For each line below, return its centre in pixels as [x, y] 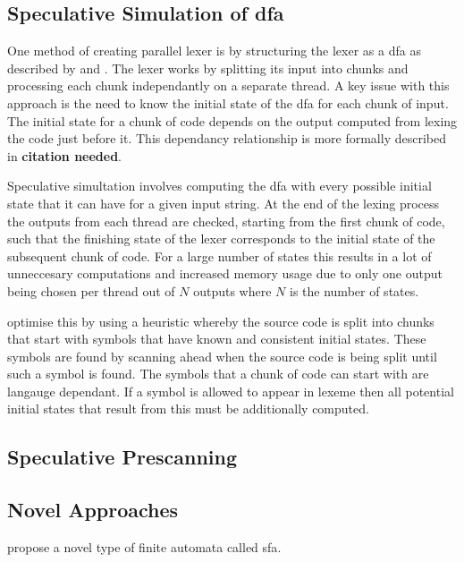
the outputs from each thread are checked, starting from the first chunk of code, [226, 221]
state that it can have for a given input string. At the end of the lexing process [224, 203]
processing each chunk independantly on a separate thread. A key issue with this [228, 85]
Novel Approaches [93, 510]
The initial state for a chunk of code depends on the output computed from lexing [232, 120]
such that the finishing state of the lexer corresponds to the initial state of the [221, 238]
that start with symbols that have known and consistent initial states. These [217, 339]
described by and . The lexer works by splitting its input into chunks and [208, 68]
